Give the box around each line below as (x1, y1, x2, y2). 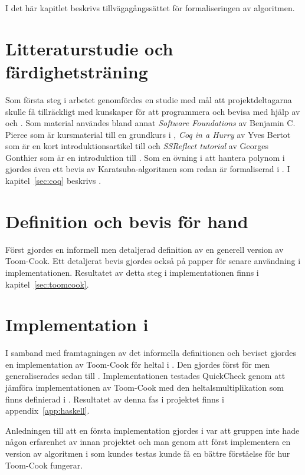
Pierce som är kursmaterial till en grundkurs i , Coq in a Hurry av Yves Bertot (5, 128, 291, 140)
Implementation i (5, 312, 149, 337)
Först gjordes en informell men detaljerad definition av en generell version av (5, 243, 284, 255)
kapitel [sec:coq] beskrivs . (5, 174, 101, 187)
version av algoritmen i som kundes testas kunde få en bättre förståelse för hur (5, 447, 290, 460)
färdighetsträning (5, 59, 148, 83)
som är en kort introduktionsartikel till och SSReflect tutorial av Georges (5, 140, 268, 152)
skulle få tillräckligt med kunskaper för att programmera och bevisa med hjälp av (5, 105, 300, 117)
